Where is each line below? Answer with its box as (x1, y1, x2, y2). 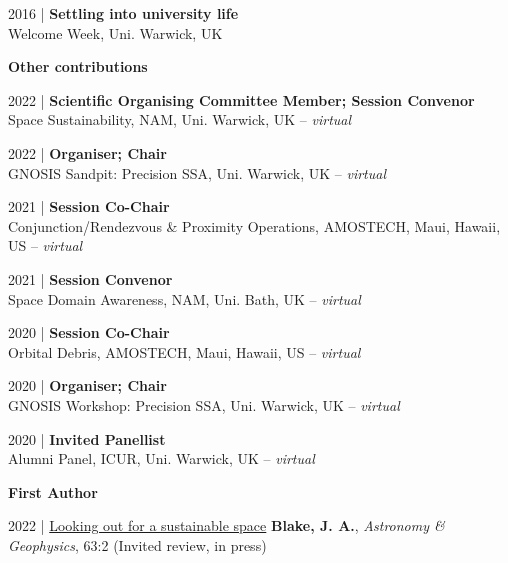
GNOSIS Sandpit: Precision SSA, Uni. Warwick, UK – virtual (8, 162, 387, 183)
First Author (8, 481, 98, 502)
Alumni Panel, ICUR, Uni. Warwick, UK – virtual (8, 448, 315, 469)
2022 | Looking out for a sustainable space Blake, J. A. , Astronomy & (8, 515, 445, 536)
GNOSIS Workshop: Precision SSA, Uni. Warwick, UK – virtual (8, 394, 400, 415)
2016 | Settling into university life (8, 3, 239, 23)
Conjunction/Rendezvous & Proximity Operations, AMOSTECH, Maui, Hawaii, (8, 215, 501, 236)
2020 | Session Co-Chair (8, 322, 170, 343)
